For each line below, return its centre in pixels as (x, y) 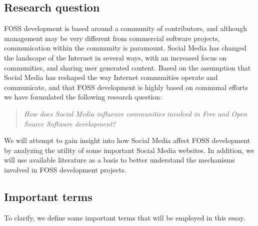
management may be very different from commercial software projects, (112, 38)
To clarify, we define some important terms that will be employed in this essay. (125, 217)
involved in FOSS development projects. (65, 169)
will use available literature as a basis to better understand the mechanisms (119, 160)
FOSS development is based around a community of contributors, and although (125, 28)
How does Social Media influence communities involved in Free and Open (135, 113)
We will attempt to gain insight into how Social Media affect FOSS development (127, 140)
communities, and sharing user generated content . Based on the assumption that (127, 67)
